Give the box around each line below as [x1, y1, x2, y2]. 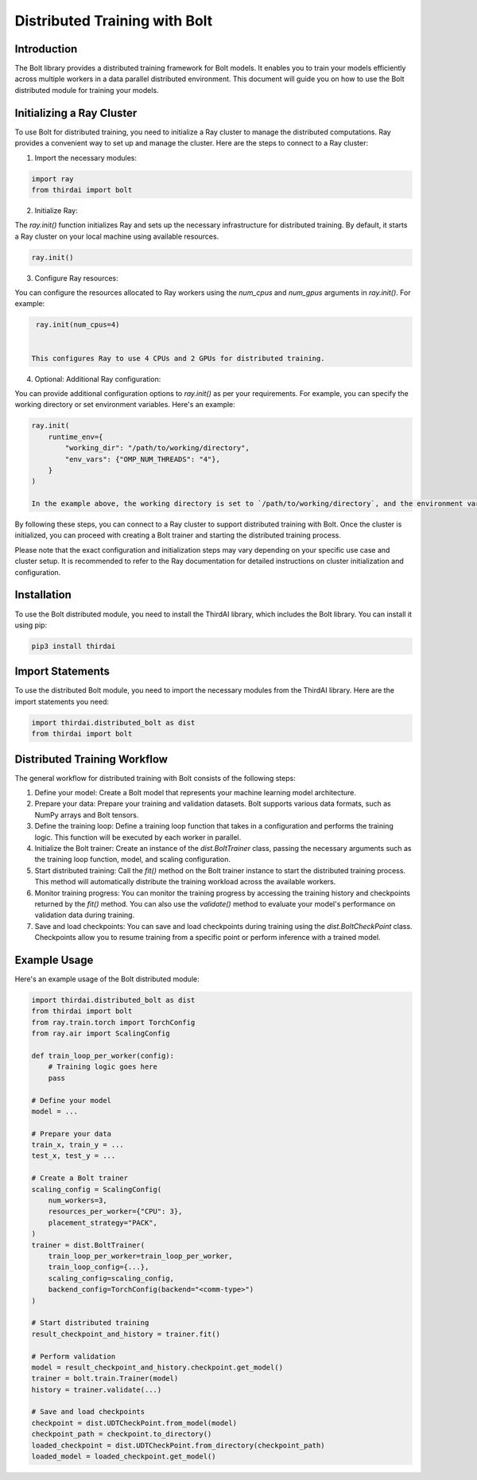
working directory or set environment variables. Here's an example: [14, 400, 236, 410]
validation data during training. [34, 911, 135, 920]
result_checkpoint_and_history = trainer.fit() [31, 1329, 220, 1338]
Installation [14, 589, 72, 602]
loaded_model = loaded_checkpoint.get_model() [31, 1452, 216, 1461]
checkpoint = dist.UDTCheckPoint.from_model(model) [31, 1418, 238, 1428]
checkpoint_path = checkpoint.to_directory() [31, 1430, 212, 1439]
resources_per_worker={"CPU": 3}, [48, 1207, 183, 1216]
